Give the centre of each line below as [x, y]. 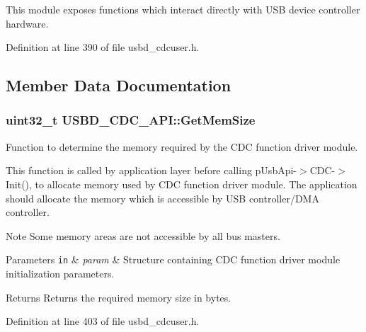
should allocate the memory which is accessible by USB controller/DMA [162, 198]
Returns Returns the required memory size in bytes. [119, 297]
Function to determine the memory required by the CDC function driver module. [182, 146]
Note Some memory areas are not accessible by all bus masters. [143, 235]
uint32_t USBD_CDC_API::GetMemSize [131, 120]
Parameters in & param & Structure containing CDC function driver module [173, 259]
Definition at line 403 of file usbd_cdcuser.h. [103, 321]
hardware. [27, 23]
